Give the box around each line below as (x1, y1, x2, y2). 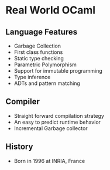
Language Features (5, 27, 78, 37)
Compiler (5, 97, 40, 107)
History (5, 142, 33, 152)
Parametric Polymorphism (13, 61, 77, 68)
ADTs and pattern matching (13, 80, 80, 87)
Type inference (13, 74, 51, 80)
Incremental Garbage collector (13, 124, 88, 132)
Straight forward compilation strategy (13, 112, 105, 119)
